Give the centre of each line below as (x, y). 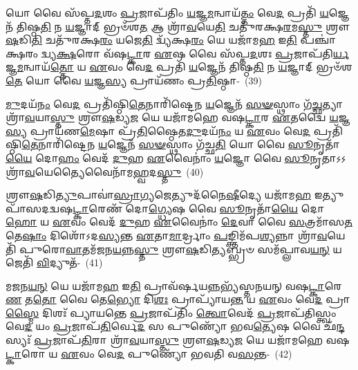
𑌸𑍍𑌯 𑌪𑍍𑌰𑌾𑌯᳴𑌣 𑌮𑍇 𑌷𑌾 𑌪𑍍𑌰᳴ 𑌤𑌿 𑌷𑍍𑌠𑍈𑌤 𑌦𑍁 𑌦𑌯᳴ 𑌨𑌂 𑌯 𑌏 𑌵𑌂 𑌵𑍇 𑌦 (158, 130)
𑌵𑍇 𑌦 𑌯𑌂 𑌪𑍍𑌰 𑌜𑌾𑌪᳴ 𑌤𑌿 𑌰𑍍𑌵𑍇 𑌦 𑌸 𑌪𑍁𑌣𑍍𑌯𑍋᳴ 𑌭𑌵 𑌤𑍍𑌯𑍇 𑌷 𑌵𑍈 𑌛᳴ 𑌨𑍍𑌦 (175, 326)
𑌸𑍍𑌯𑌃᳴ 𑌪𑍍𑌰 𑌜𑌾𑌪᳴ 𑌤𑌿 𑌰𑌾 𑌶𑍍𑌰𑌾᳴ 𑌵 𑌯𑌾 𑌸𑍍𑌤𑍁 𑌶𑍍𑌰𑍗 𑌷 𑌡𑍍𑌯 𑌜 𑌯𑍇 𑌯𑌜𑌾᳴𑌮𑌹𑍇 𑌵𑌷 (178, 340)
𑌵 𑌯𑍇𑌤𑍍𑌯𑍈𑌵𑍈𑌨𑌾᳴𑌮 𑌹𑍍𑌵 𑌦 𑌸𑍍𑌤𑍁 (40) (114, 171)
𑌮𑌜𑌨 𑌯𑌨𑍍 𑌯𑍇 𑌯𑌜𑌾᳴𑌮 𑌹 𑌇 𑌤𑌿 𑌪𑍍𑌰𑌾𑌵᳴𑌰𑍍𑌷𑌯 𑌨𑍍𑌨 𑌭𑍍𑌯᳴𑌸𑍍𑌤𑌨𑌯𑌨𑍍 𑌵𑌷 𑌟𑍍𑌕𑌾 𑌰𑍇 (174, 285)
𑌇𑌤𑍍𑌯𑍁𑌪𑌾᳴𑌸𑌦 (329, 195)
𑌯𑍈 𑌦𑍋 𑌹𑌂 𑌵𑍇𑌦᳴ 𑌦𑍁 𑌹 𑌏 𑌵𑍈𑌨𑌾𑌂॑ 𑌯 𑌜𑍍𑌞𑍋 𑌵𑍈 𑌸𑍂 (158, 157)
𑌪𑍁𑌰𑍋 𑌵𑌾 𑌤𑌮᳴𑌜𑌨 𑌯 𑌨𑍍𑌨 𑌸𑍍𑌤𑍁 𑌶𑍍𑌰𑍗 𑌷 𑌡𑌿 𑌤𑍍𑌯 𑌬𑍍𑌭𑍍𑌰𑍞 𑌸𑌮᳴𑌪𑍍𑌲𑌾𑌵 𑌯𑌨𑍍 (175, 249)
